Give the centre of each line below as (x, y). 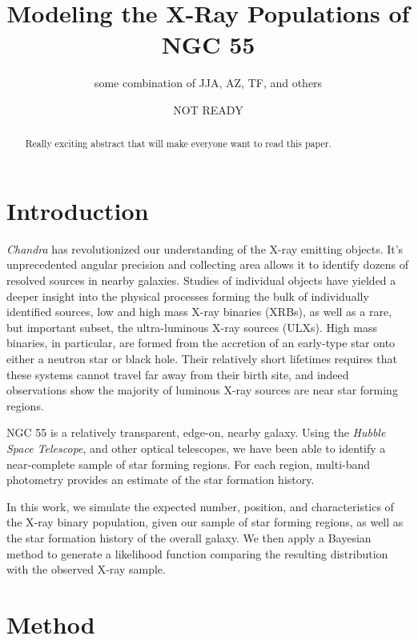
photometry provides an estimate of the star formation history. (161, 480)
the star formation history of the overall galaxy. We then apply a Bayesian (189, 537)
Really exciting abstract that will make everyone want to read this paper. (178, 144)
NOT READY (208, 109)
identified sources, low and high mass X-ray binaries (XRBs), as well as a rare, (199, 312)
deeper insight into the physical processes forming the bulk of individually (188, 296)
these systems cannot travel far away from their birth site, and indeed (178, 374)
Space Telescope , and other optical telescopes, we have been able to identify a (196, 448)
